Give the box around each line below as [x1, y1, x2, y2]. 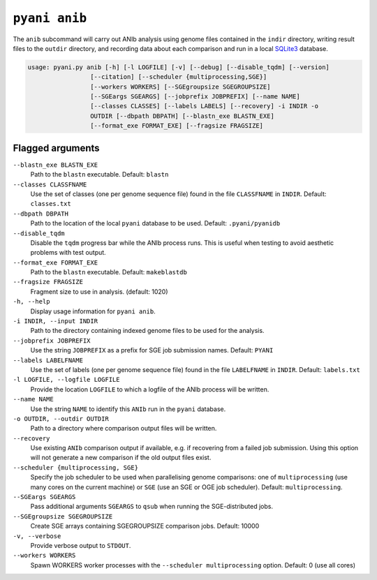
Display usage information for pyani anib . [30, 307, 156, 315]
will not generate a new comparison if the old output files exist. [30, 454, 212, 462]
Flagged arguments [13, 142, 101, 154]
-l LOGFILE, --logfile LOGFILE [13, 375, 120, 384]
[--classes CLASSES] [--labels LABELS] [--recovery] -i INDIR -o [89, 102, 319, 110]
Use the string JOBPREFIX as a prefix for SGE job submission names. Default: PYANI [30, 346, 274, 355]
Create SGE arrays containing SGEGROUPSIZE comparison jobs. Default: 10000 [30, 522, 260, 530]
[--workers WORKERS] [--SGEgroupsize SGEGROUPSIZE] [89, 82, 271, 91]
